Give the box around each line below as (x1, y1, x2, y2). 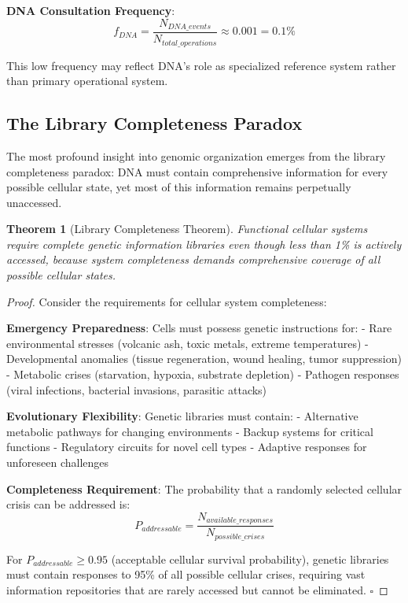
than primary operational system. (6, 72, 168, 89)
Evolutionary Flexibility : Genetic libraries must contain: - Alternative (6, 408, 358, 424)
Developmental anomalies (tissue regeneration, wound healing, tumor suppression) (6, 350, 402, 367)
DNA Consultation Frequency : (6, 2, 175, 18)
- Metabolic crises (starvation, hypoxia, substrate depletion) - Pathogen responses (6, 366, 399, 383)
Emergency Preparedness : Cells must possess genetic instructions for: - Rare (6, 320, 392, 336)
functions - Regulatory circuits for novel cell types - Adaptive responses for (6, 438, 367, 455)
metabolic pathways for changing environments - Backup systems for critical (6, 423, 373, 439)
